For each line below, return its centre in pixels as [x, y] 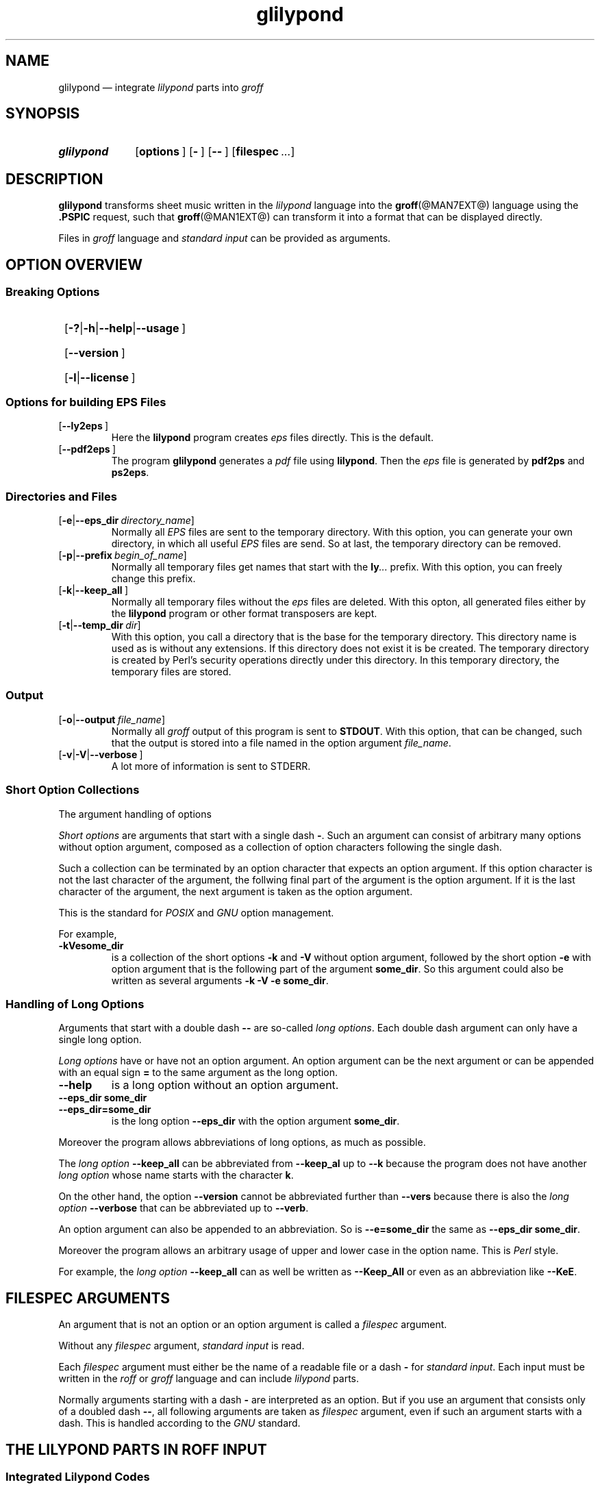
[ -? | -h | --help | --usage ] [125, 328]
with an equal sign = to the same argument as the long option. [198, 1073]
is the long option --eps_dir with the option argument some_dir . [255, 1121]
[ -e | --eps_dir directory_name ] [126, 520]
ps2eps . [130, 473]
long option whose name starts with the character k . [176, 1175]
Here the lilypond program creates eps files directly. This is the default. [272, 438]
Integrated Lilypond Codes [78, 1476]
